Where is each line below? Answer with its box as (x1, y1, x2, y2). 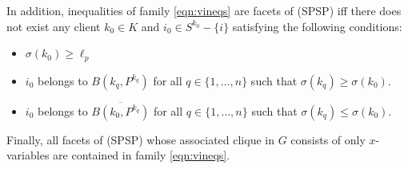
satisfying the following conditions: (232, 18, 402, 34)
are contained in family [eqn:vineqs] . (53, 147, 230, 163)
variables (6, 147, 50, 163)
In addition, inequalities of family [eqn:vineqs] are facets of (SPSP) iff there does (6, 2, 402, 18)
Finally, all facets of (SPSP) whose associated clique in (6, 131, 274, 147)
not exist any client (6, 18, 101, 34)
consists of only (290, 131, 366, 147)
